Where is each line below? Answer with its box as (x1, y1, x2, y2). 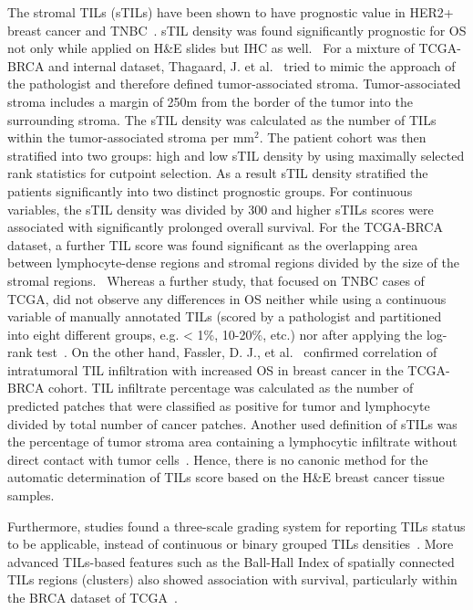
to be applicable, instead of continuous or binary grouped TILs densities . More (7, 534, 454, 553)
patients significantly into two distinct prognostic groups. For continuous (7, 181, 413, 200)
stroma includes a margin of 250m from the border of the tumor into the (7, 91, 413, 110)
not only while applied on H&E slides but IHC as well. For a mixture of (7, 38, 415, 58)
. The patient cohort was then (259, 128, 427, 147)
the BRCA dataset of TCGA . (7, 588, 178, 606)
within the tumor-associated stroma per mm (7, 128, 254, 147)
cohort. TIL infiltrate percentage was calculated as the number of (48, 378, 414, 397)
